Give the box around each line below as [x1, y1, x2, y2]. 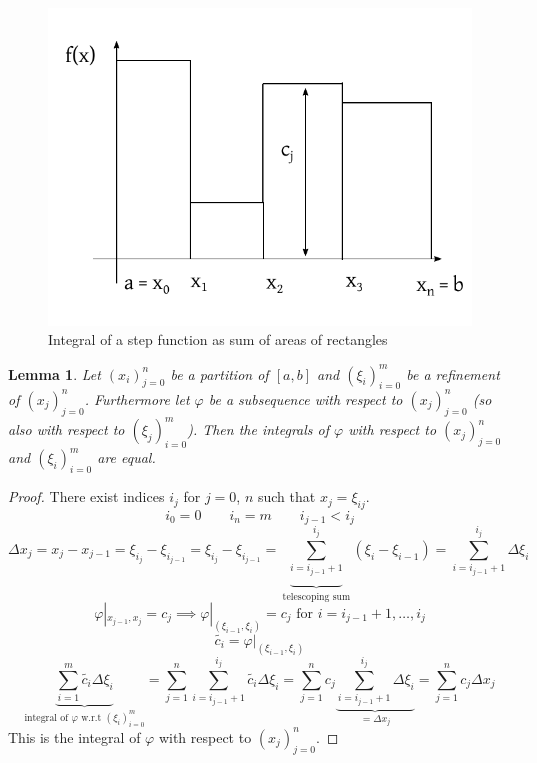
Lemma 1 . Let [8, 363, 101, 384]
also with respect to [8, 419, 125, 440]
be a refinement [406, 363, 500, 384]
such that [257, 486, 316, 507]
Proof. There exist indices [8, 486, 165, 507]
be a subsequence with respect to [208, 388, 403, 409]
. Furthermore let [84, 388, 190, 409]
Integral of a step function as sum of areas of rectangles [48, 329, 388, 350]
